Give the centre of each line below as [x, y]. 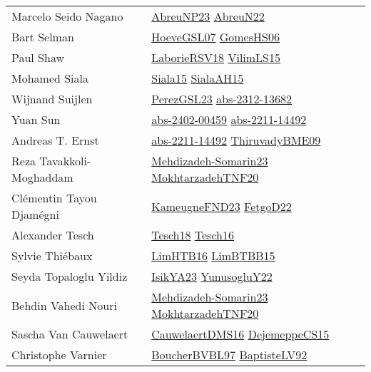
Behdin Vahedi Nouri [64, 305]
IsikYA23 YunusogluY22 [212, 276]
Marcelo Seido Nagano [67, 16]
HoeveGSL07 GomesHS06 [215, 37]
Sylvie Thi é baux [52, 255]
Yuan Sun [36, 119]
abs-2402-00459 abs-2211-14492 [229, 119]
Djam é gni [35, 214]
